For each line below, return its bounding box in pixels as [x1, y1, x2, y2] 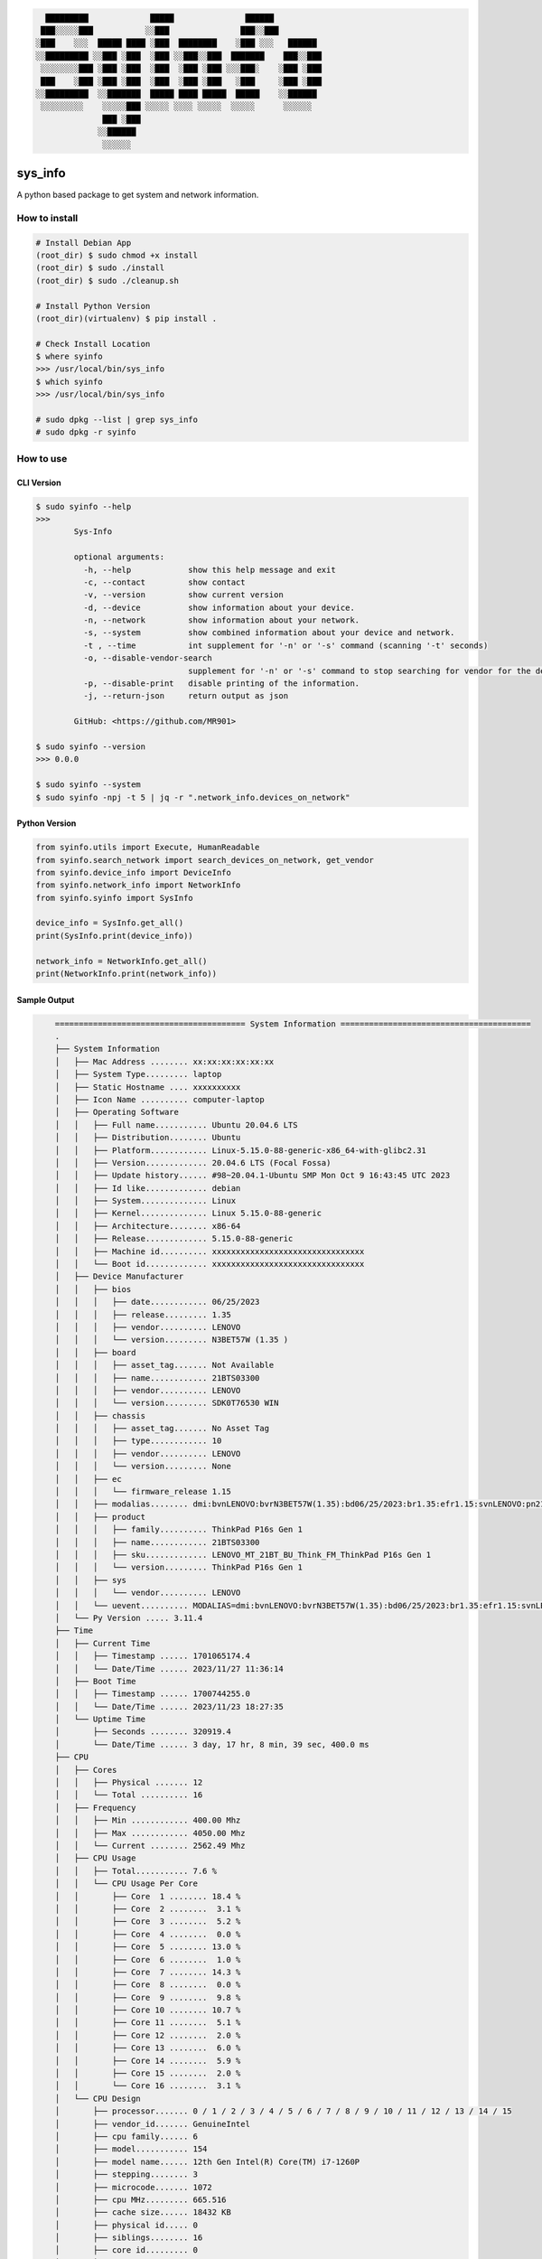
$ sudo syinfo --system [35, 780, 142, 790]
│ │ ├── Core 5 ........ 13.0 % [54, 1942, 241, 1952]
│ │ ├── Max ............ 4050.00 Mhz [54, 1828, 246, 1838]
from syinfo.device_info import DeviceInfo [35, 867, 232, 877]
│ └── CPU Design [54, 2093, 142, 2104]
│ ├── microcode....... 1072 [54, 2182, 212, 2192]
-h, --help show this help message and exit [82, 565, 336, 575]
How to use [16, 452, 68, 464]
